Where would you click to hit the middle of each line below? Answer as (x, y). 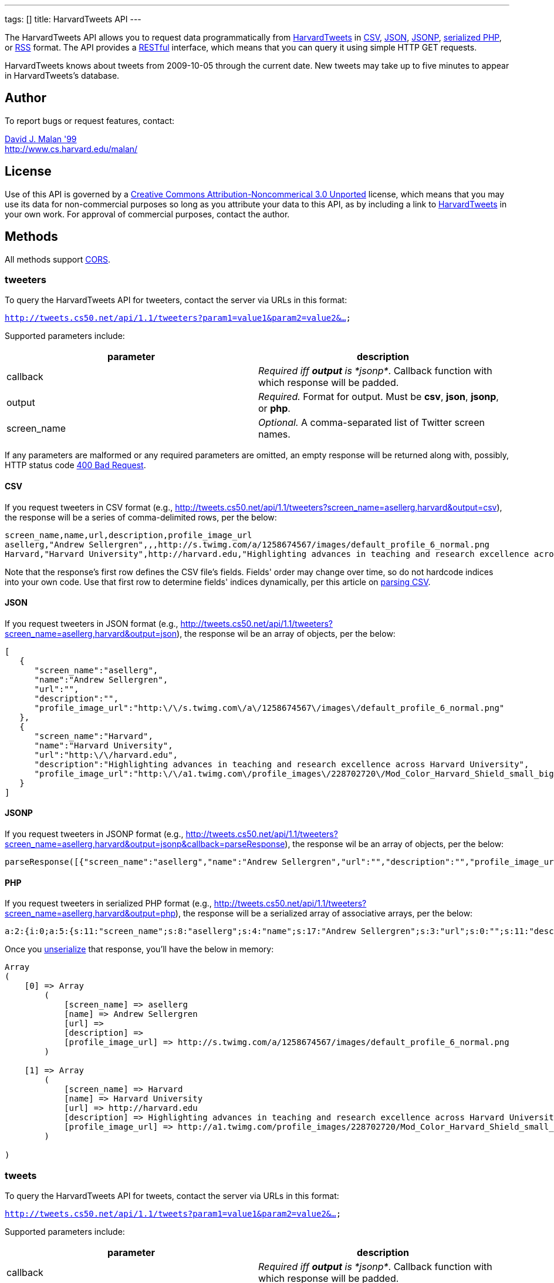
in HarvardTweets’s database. (62, 75)
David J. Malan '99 (41, 139)
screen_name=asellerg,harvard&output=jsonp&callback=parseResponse (145, 844)
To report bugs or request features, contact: (90, 120)
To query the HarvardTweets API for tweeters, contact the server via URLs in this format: (176, 300)
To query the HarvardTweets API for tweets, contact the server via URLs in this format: (172, 1195)
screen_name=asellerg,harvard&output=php (90, 913)
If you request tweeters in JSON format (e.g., (92, 623)
